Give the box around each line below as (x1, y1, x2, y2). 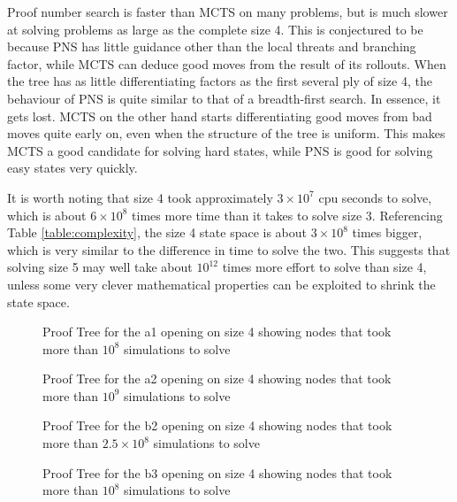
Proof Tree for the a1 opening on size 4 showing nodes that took (42, 322, 392, 341)
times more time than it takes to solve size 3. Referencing (132, 205, 443, 224)
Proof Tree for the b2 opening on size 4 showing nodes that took (42, 416, 392, 435)
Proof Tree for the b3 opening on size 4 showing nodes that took (42, 463, 392, 482)
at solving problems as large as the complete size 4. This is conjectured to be (7, 19, 423, 38)
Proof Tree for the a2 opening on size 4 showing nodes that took (42, 369, 392, 388)
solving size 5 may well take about (7, 258, 193, 276)
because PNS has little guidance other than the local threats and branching (7, 37, 416, 56)
